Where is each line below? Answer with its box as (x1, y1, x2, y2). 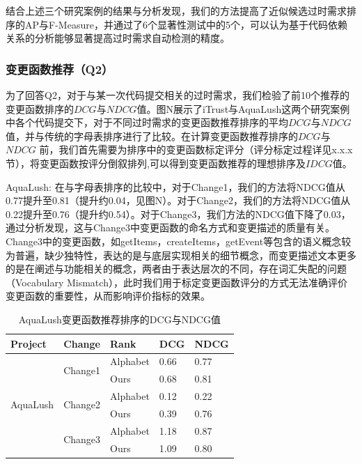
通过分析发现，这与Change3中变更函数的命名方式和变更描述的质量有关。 (6, 220, 335, 235)
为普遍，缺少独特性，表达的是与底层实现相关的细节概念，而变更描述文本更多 (6, 247, 356, 262)
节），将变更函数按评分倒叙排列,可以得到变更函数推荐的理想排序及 (6, 155, 306, 170)
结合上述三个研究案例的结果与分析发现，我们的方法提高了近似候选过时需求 (6, 3, 347, 17)
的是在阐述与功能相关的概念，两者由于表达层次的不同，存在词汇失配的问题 (6, 261, 347, 276)
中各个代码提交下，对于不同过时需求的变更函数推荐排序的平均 (6, 115, 288, 130)
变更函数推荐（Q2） (6, 60, 113, 77)
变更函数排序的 (6, 101, 74, 116)
